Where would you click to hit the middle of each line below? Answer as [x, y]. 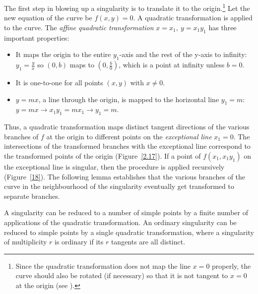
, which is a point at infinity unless [172, 65]
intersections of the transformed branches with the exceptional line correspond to [127, 146]
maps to [82, 65]
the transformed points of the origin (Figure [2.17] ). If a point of [102, 156]
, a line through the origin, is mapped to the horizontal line [129, 99]
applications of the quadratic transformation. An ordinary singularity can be [120, 222]
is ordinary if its [79, 242]
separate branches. [32, 196]
